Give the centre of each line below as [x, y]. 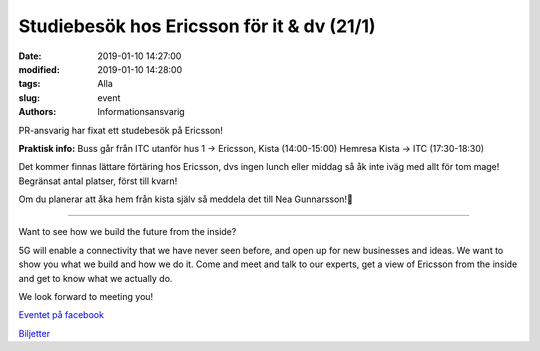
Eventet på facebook [61, 315]
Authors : [37, 112]
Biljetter [34, 333]
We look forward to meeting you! [86, 297]
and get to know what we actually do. [95, 278]
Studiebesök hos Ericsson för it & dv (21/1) [197, 26]
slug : [29, 97]
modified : [39, 69]
